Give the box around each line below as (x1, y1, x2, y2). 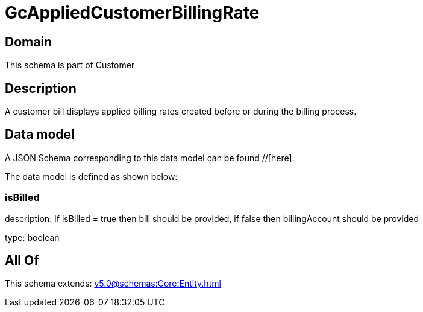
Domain (5, 34, 52, 49)
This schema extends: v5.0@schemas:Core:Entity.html (5, 278, 221, 289)
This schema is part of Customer (5, 60, 135, 71)
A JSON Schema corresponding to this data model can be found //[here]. (5, 152, 295, 163)
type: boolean (5, 232, 60, 243)
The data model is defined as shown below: (5, 171, 178, 182)
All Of (5, 253, 39, 269)
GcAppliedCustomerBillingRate (5, 2, 260, 23)
